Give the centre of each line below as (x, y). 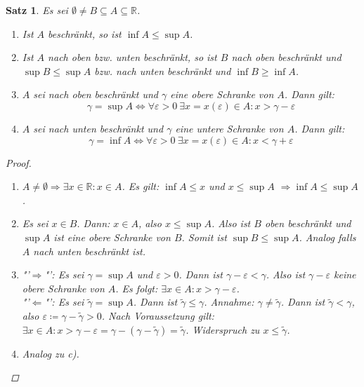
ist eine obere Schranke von (112, 237)
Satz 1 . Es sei (37, 10)
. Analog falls (327, 237)
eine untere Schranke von (229, 128)
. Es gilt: (141, 186)
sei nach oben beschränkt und (96, 94)
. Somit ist (204, 237)
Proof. (19, 162)
